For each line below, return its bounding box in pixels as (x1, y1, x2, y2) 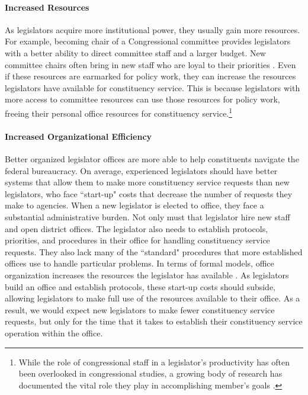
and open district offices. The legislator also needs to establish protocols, (5, 222, 268, 235)
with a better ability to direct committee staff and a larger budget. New (5, 46, 266, 59)
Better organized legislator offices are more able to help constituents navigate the (5, 153, 299, 165)
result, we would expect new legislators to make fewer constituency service (5, 303, 275, 316)
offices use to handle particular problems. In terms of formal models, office (5, 257, 274, 269)
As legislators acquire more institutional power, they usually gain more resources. (5, 23, 300, 36)
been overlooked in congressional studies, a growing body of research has (18, 367, 283, 380)
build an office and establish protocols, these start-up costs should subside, (5, 280, 276, 293)
